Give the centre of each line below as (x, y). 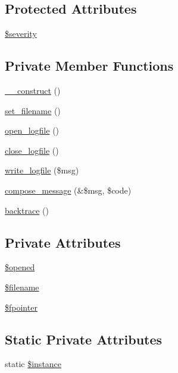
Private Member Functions (89, 66)
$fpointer (21, 307)
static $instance (33, 364)
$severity (21, 34)
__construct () (33, 90)
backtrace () (27, 210)
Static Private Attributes (84, 339)
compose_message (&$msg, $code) (68, 190)
